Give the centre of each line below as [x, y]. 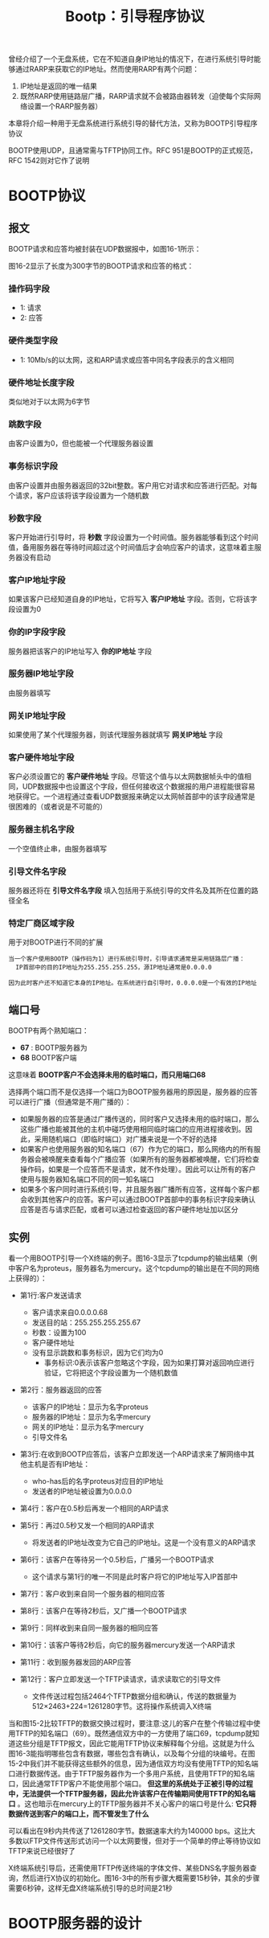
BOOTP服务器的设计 [75, 1924]
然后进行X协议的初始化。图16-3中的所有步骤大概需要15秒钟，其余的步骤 [141, 1878]
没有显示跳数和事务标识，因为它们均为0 [98, 1352]
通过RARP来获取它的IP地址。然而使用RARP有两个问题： [107, 69]
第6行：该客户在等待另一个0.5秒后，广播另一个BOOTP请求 [117, 1559]
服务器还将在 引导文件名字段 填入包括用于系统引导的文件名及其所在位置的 [130, 891]
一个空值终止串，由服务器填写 [57, 848]
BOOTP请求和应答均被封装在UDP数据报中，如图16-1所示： [105, 249]
